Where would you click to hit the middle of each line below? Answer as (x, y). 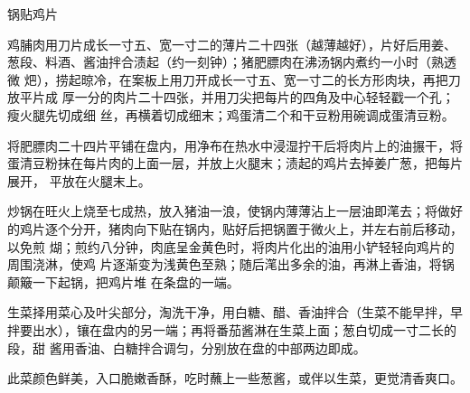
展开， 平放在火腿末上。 (79, 180)
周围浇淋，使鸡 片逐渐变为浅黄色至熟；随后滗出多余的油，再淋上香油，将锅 (231, 264)
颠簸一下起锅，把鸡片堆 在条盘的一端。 (123, 281)
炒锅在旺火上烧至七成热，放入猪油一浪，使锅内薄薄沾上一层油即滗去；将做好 (235, 211)
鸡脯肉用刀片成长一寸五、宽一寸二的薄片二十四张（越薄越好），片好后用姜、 (232, 44)
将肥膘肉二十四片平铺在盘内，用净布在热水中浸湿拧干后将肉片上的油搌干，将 (235, 145)
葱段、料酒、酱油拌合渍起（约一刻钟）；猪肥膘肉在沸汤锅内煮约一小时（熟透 (232, 62)
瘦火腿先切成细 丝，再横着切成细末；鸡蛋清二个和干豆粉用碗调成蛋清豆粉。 (231, 114)
